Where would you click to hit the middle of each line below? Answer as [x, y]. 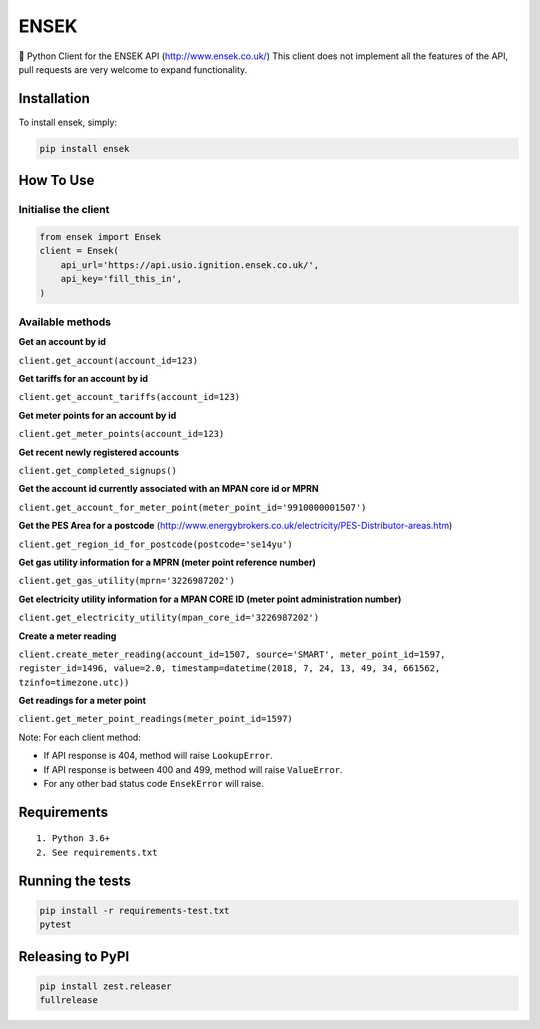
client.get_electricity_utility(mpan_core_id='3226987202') [169, 618]
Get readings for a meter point [82, 701]
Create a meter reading [67, 636]
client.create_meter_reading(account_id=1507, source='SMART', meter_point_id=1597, [232, 654]
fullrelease [69, 1000]
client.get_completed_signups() [97, 471]
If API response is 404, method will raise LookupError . [158, 756]
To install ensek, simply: [68, 122]
